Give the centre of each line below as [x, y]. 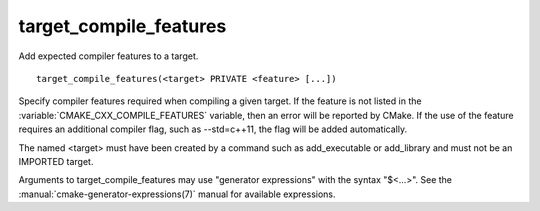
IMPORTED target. [56, 161]
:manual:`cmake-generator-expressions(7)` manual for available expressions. [177, 194]
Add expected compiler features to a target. [108, 56]
